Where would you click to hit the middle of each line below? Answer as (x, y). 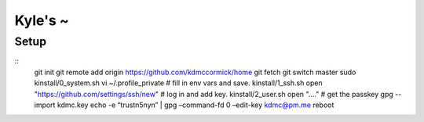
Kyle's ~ (42, 20)
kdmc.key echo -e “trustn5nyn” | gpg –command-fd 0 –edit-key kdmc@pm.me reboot (196, 105)
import (45, 105)
